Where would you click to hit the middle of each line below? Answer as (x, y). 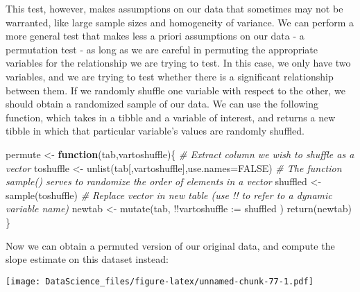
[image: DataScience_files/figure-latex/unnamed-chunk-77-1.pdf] (160, 281)
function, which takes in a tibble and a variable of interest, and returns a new (171, 117)
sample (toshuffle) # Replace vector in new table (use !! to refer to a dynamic (169, 195)
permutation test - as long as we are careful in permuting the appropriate (162, 49)
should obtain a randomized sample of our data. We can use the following (162, 104)
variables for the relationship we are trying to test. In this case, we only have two (178, 63)
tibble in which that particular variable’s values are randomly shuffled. (155, 131)
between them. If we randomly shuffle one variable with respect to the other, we (175, 90)
